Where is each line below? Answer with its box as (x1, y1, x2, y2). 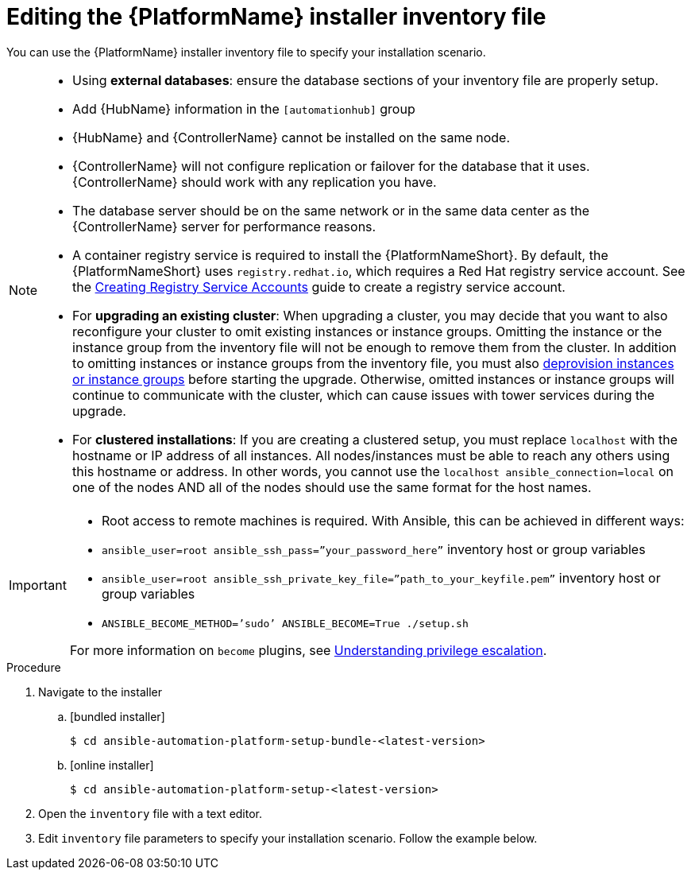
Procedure (6, 660, 61, 674)
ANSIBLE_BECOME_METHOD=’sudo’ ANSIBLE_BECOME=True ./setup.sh (101, 617, 469, 630)
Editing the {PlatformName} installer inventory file (6, 3, 546, 30)
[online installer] (70, 758, 154, 772)
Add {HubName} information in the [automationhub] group (72, 100, 415, 117)
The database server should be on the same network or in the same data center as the (72, 202, 589, 219)
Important (9, 577, 67, 594)
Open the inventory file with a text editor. (38, 806, 263, 820)
